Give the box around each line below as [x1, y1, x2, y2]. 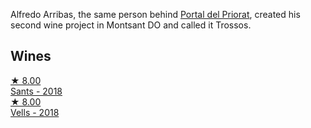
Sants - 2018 [10, 85, 63, 97]
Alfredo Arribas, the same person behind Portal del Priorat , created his [10, 9, 301, 20]
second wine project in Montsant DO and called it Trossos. [10, 19, 252, 31]
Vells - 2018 [10, 106, 60, 118]
